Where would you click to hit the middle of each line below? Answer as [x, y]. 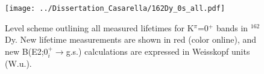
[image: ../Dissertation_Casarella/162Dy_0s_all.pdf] [115, 8]
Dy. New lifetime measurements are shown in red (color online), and [131, 39]
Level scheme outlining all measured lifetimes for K [99, 27]
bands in [232, 27]
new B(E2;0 [27, 51]
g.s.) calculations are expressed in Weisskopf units [158, 51]
